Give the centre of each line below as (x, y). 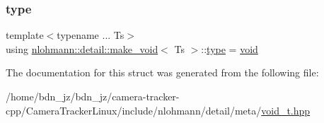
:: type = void (230, 48)
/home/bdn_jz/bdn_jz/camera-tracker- (93, 96)
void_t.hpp (286, 110)
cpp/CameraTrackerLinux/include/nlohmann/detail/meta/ (134, 110)
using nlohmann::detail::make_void (82, 48)
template (25, 35)
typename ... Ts (91, 35)
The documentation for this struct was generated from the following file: (162, 72)
